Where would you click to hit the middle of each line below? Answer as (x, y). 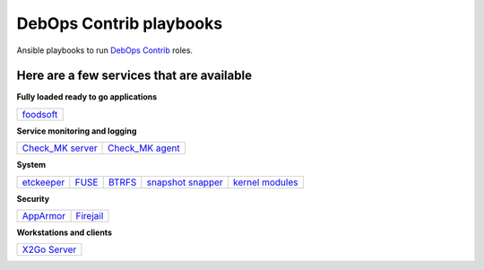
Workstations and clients (64, 232)
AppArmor (44, 216)
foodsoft (40, 114)
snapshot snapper (185, 182)
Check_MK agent (144, 148)
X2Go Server (49, 249)
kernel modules (266, 182)
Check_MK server (60, 148)
